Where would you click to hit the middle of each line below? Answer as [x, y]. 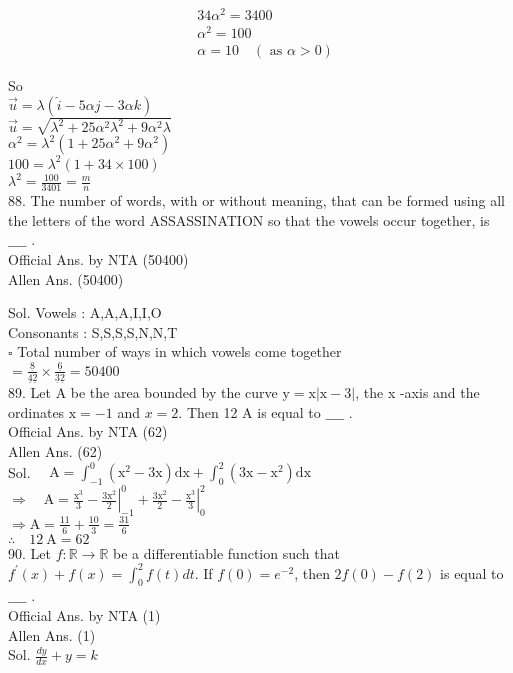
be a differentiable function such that [226, 552]
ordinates [36, 411]
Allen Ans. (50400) [66, 278]
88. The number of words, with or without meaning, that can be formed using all [256, 200]
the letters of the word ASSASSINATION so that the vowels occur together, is [249, 219]
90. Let [29, 552]
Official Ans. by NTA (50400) [98, 259]
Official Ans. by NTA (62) [88, 431]
